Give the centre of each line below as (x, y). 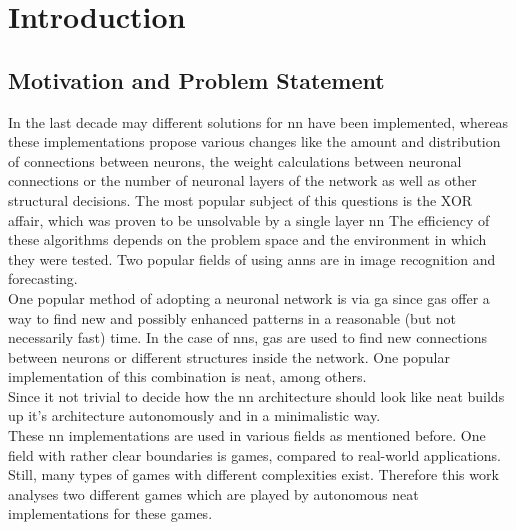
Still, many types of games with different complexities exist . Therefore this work (253, 474)
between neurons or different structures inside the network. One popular (229, 356)
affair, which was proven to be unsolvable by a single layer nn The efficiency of (249, 219)
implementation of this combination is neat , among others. (187, 376)
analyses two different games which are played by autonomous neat (213, 493)
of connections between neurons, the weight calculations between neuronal (235, 160)
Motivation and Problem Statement (196, 79)
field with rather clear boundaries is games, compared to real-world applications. (254, 454)
